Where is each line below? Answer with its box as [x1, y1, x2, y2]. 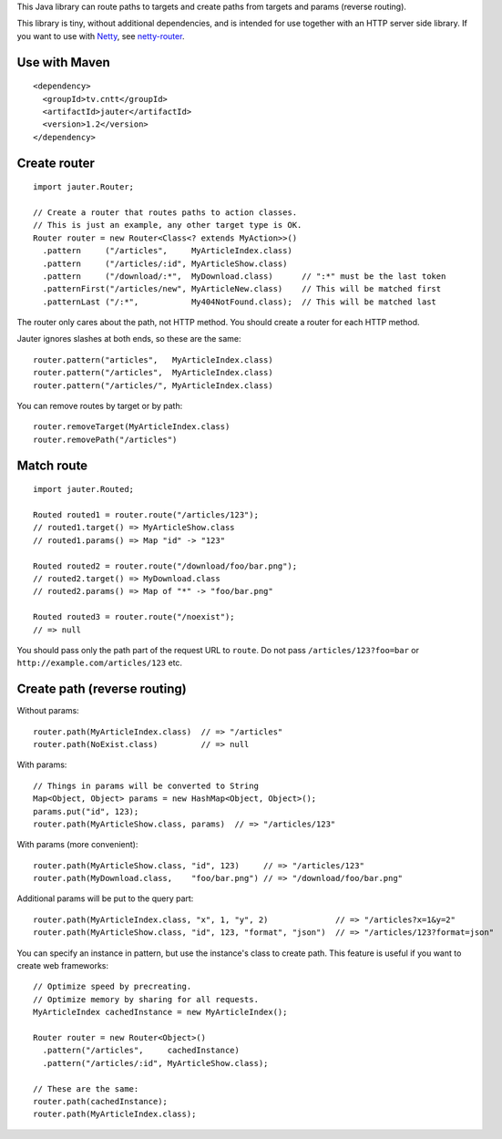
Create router [16, 155, 95, 170]
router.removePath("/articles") [33, 434, 178, 445]
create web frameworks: [16, 960, 109, 971]
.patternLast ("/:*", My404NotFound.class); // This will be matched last [42, 296, 437, 307]
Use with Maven [16, 55, 111, 70]
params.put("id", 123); [33, 806, 139, 816]
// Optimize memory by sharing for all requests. [33, 994, 260, 1004]
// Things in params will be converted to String [33, 780, 260, 791]
